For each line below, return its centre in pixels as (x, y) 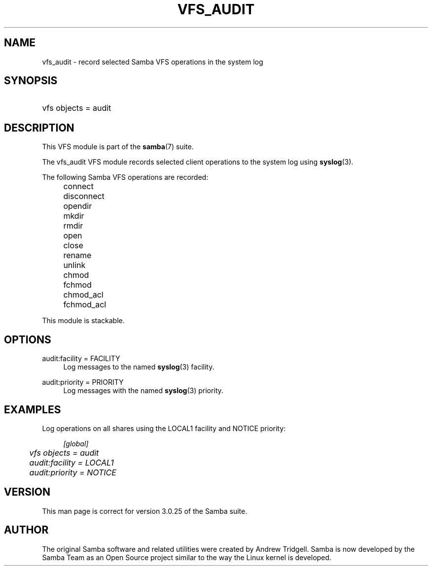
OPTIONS (28, 339)
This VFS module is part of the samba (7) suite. (118, 147)
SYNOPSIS (31, 81)
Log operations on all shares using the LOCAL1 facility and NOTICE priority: (164, 428)
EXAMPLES (33, 409)
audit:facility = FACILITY (81, 359)
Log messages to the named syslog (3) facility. (139, 367)
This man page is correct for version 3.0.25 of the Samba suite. (145, 511)
